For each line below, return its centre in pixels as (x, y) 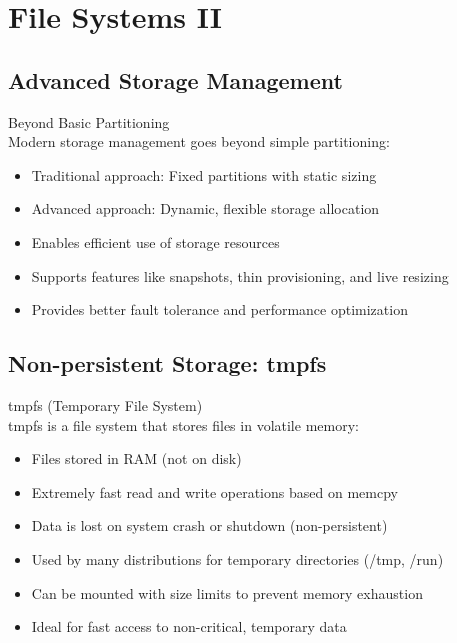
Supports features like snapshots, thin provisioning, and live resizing (240, 275)
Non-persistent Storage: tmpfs (167, 363)
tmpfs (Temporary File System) (105, 404)
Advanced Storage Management (175, 79)
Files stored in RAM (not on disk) (136, 458)
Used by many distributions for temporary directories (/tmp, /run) (237, 558)
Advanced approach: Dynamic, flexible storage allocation (205, 208)
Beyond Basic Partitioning (89, 121)
